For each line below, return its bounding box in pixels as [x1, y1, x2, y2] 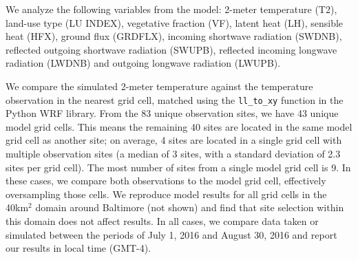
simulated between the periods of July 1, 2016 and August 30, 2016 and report [6, 227, 337, 241]
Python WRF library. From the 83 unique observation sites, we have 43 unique [6, 106, 339, 120]
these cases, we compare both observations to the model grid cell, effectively [6, 173, 326, 188]
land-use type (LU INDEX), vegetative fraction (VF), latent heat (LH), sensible [6, 15, 344, 30]
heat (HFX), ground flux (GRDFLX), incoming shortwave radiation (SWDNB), [6, 29, 342, 43]
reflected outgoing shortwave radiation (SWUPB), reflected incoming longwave [6, 42, 337, 56]
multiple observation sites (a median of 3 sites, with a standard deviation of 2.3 [6, 147, 341, 160]
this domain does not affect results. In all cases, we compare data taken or [6, 213, 319, 228]
